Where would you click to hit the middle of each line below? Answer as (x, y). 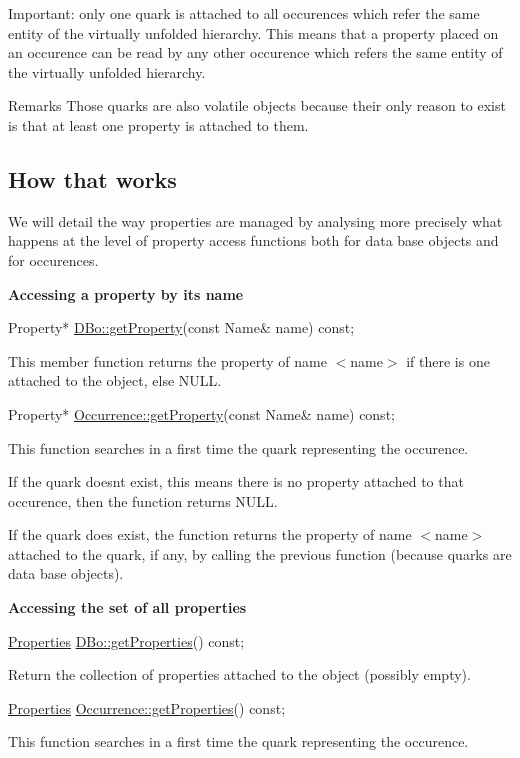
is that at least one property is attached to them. (158, 124)
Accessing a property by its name (126, 293)
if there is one (448, 360)
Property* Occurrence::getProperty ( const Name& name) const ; (201, 413)
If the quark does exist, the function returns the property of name (210, 534)
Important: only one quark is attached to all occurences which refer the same (244, 13)
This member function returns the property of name (167, 360)
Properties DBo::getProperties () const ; (126, 640)
